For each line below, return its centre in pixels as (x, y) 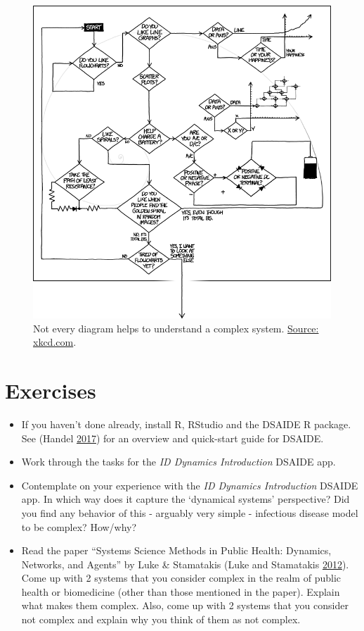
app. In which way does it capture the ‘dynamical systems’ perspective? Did (186, 499)
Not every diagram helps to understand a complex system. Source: (176, 328)
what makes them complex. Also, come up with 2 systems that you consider (185, 605)
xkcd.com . (55, 342)
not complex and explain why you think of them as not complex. (161, 619)
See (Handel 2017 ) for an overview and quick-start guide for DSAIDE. (173, 438)
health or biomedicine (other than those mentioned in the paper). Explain (181, 591)
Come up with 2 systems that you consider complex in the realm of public (181, 578)
